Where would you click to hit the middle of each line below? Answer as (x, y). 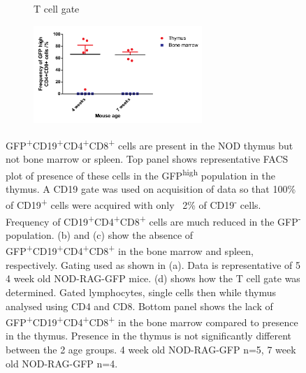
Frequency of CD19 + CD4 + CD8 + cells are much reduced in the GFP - (153, 220)
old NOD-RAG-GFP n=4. (62, 363)
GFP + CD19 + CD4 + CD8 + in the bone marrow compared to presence (152, 321)
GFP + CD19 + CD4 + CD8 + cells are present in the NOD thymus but (150, 144)
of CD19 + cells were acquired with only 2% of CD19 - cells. (133, 204)
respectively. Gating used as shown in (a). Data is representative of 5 (153, 264)
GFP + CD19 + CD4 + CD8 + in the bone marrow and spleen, (130, 250)
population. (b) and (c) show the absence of (100, 234)
